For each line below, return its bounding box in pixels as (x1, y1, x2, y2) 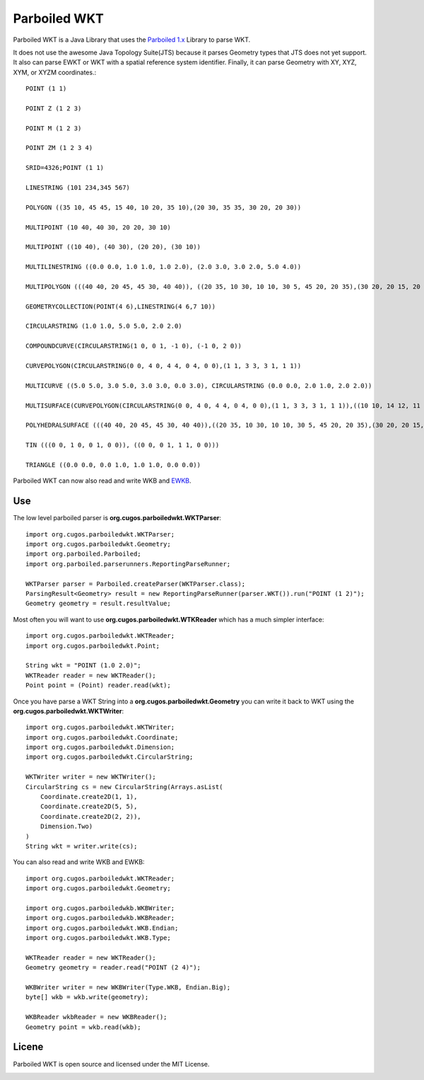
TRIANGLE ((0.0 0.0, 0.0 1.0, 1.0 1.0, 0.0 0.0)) (25, 461, 201, 469)
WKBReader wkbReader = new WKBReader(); (25, 1013, 167, 1021)
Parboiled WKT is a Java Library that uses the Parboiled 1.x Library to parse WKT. (13, 35, 251, 44)
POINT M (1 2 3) (25, 124, 82, 132)
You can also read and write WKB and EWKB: (13, 858, 145, 866)
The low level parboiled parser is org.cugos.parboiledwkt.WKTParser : (13, 514, 222, 522)
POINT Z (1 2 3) (25, 104, 82, 113)
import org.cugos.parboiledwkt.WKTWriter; (25, 723, 175, 732)
